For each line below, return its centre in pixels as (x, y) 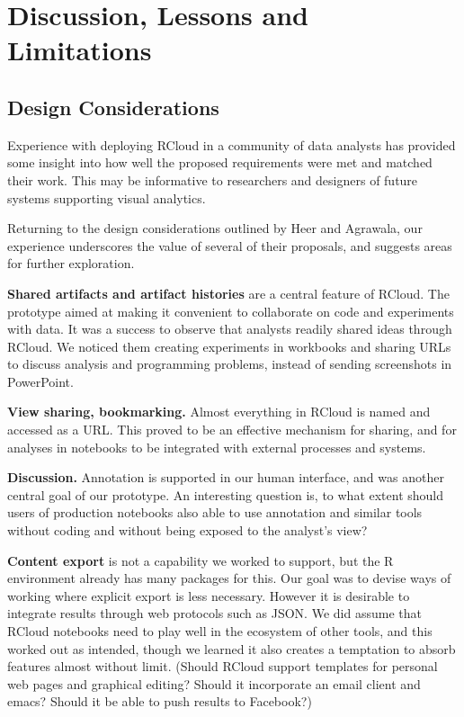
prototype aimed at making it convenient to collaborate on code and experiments (231, 311)
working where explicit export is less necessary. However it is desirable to (209, 595)
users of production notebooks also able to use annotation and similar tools (215, 512)
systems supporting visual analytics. (107, 197)
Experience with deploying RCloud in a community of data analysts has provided (232, 144)
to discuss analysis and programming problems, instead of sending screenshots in (230, 364)
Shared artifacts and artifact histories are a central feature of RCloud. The (228, 293)
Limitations (80, 50)
